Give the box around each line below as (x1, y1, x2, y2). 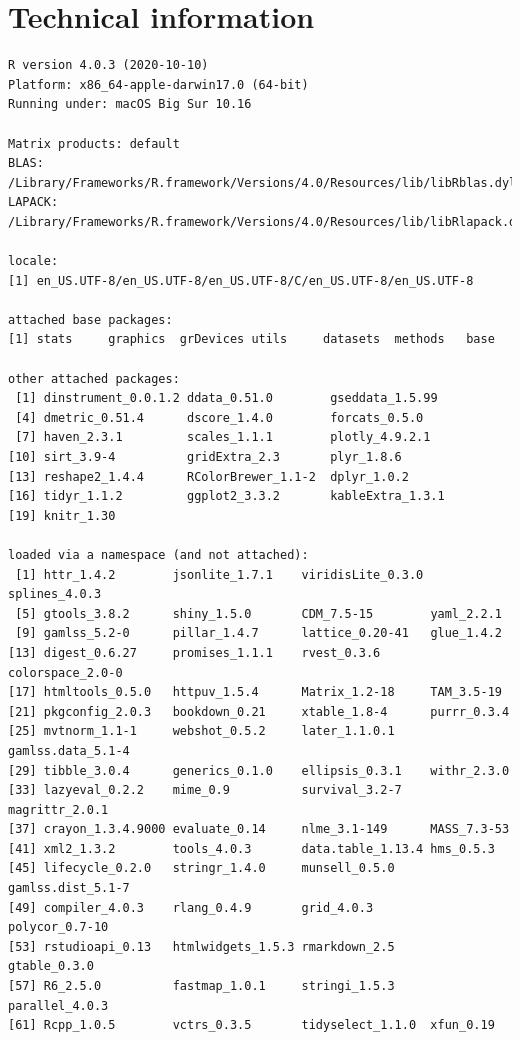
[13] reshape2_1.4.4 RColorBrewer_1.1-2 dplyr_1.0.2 (8, 469, 409, 484)
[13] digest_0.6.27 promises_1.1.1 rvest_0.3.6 (8, 645, 381, 660)
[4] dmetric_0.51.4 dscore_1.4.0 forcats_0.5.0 (15, 410, 424, 425)
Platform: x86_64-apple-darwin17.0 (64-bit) (8, 77, 309, 92)
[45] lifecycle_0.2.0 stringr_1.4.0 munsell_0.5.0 (8, 861, 395, 876)
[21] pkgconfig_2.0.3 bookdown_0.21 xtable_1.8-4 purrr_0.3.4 (8, 704, 510, 719)
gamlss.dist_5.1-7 (8, 881, 130, 896)
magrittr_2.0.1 (8, 802, 109, 817)
